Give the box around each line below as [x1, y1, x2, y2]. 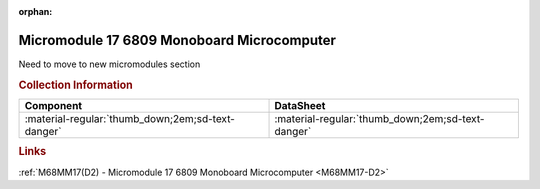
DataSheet [274, 98, 326, 112]
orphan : [18, 6, 53, 17]
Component [24, 98, 83, 112]
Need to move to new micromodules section [18, 58, 201, 70]
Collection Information [18, 78, 134, 92]
